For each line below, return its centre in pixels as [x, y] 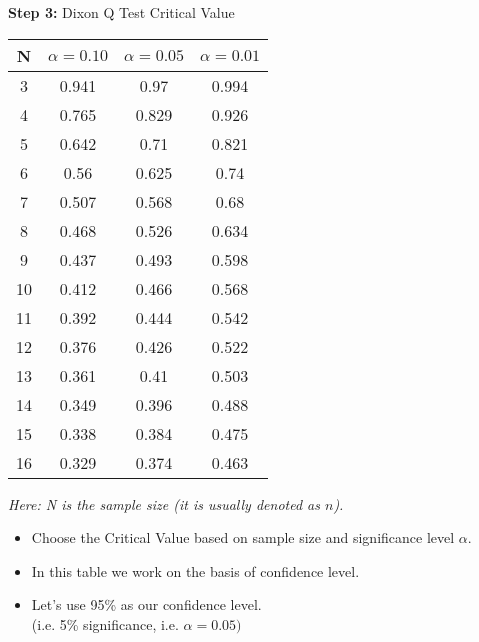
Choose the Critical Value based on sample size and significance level [243, 537]
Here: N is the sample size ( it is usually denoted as [164, 503]
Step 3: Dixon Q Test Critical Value [121, 12]
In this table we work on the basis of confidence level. [195, 570]
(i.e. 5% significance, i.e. [105, 623]
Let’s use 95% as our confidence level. [146, 604]
